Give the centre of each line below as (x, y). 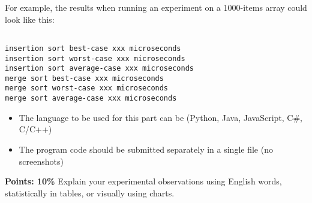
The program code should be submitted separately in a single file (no (146, 149)
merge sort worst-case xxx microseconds (87, 88)
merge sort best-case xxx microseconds (84, 78)
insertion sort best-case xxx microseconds (93, 48)
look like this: (30, 19)
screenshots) (41, 161)
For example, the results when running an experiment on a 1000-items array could (156, 7)
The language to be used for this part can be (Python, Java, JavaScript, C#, (161, 117)
